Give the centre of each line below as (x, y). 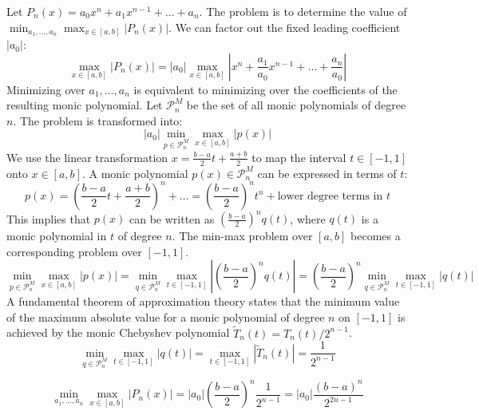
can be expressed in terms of (327, 173)
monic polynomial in (57, 236)
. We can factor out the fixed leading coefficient (285, 27)
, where (308, 218)
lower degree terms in (330, 196)
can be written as (172, 218)
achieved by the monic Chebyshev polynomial (118, 332)
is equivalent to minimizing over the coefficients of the (265, 89)
